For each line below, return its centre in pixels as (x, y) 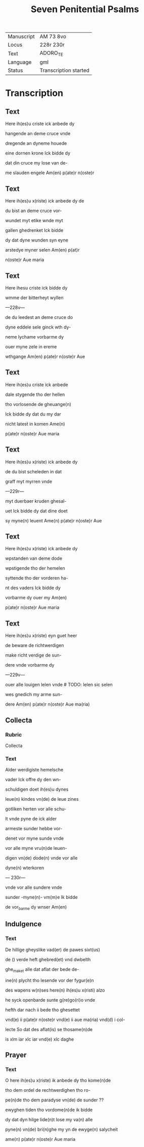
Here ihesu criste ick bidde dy (36, 288)
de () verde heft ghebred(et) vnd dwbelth (48, 959)
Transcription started (65, 70)
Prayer (16, 1055)
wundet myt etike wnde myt (34, 221)
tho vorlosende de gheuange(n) (38, 404)
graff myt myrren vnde (29, 481)
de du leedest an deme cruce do (39, 317)
